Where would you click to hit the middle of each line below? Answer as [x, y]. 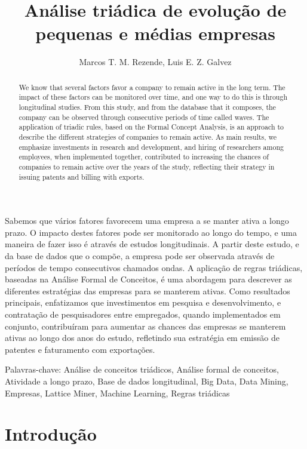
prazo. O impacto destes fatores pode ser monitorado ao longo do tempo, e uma [151, 232]
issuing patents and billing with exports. [82, 176]
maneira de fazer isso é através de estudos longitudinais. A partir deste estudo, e [152, 244]
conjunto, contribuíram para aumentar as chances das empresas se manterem [145, 326]
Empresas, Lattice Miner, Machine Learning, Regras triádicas [117, 393]
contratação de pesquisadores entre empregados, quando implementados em [143, 314]
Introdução [51, 434]
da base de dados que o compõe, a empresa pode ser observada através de [140, 256]
